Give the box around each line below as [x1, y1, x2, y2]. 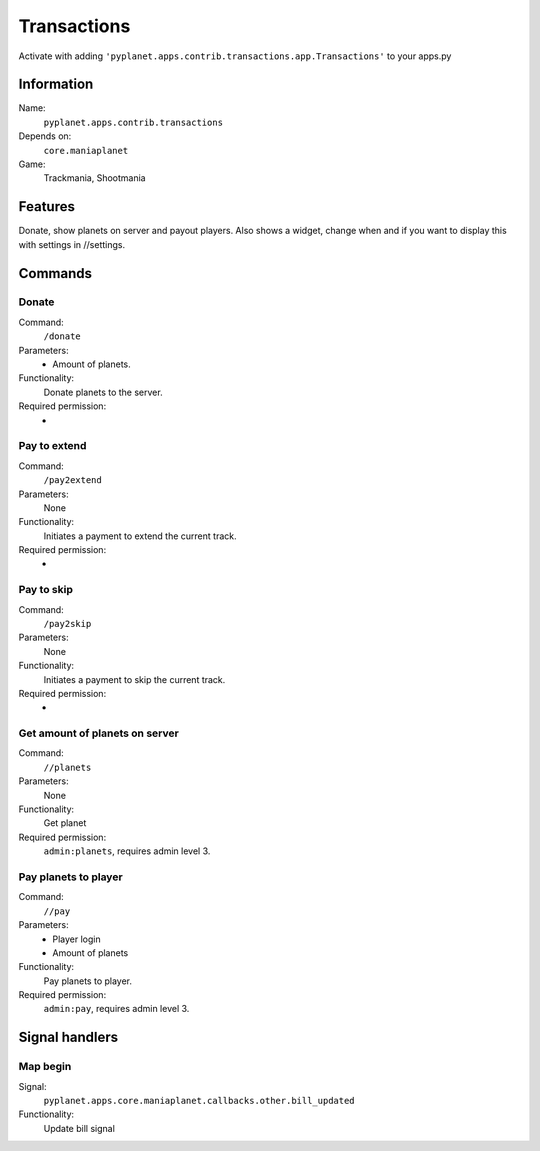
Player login [52, 933, 101, 945]
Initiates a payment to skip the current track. [43, 673, 226, 685]
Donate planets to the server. [43, 386, 164, 398]
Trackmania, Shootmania [43, 172, 146, 184]
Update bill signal [43, 1122, 115, 1134]
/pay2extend [43, 475, 102, 486]
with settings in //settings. [18, 238, 126, 250]
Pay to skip [18, 583, 74, 597]
